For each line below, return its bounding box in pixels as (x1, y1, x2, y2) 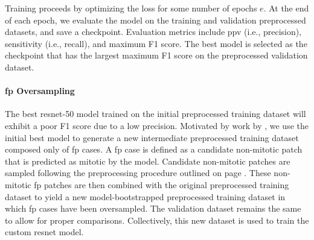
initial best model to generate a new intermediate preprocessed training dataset (5, 131, 299, 144)
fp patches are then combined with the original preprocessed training (34, 178, 289, 191)
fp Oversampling (5, 84, 75, 97)
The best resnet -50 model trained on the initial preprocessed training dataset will (5, 107, 306, 120)
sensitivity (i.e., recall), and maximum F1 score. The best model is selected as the (5, 37, 307, 49)
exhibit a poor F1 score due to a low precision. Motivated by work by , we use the (5, 119, 309, 131)
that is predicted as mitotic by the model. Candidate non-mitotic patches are (5, 154, 290, 167)
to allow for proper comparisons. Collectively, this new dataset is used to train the (5, 213, 309, 226)
